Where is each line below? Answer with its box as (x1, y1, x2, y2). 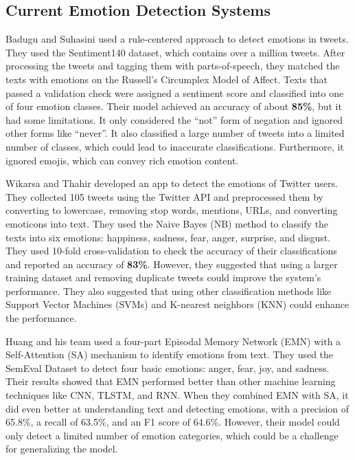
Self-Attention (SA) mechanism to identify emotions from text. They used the (5, 347, 334, 362)
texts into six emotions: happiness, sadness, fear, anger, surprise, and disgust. (5, 230, 331, 244)
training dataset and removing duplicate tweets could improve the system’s (5, 270, 321, 285)
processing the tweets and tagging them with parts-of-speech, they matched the (5, 58, 340, 73)
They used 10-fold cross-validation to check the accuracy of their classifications (5, 243, 337, 258)
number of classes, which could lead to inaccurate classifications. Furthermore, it (5, 139, 344, 153)
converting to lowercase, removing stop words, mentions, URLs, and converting (5, 203, 338, 217)
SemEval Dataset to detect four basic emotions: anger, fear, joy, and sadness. (5, 360, 330, 375)
